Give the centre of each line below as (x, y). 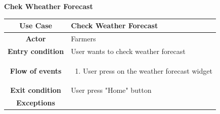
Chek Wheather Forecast (49, 6)
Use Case (36, 25)
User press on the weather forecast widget (147, 70)
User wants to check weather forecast (128, 51)
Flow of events (36, 70)
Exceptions (36, 103)
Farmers (83, 38)
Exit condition (36, 90)
